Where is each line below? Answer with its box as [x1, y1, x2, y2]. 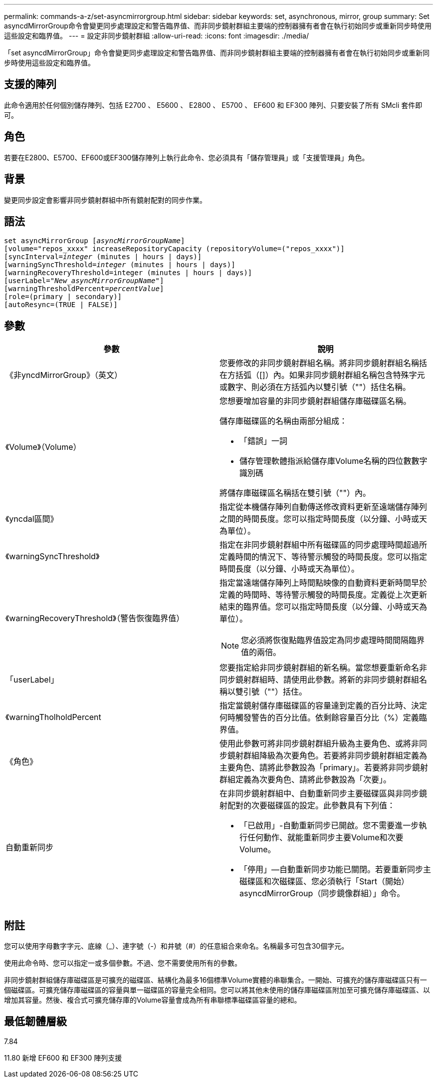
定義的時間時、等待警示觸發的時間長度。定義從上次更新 [219, 590, 428, 600]
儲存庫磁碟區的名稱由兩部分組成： [219, 416, 348, 426]
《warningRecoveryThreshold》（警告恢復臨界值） [5, 613, 185, 624]
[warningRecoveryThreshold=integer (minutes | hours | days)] [4, 269, 252, 277]
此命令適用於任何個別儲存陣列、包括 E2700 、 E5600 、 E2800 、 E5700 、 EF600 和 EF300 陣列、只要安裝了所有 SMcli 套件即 [4, 100, 423, 109]
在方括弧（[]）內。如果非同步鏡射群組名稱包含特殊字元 [219, 370, 425, 380]
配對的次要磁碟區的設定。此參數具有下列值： [227, 800, 396, 811]
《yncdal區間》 [5, 514, 58, 524]
